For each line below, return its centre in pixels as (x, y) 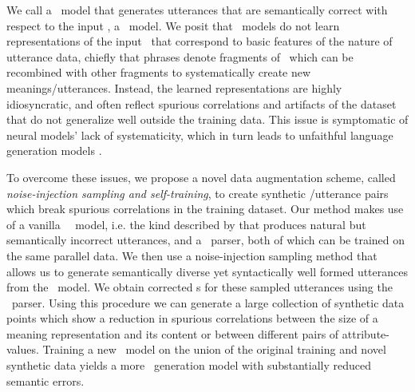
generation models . (54, 150)
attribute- (366, 333)
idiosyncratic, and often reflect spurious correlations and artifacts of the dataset (202, 103)
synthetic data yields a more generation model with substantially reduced (189, 365)
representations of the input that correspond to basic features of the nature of (200, 41)
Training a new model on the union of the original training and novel (214, 349)
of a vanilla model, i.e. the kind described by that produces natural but (186, 224)
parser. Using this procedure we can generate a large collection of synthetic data (208, 302)
